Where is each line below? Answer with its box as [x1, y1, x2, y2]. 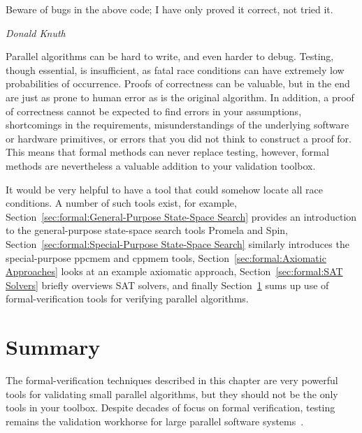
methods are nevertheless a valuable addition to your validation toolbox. [6, 158, 316, 173]
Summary [6, 332, 101, 361]
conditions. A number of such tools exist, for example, [6, 196, 237, 210]
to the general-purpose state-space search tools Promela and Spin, [6, 223, 288, 237]
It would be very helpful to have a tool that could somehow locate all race [6, 182, 323, 196]
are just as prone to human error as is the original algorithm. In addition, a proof [6, 89, 354, 104]
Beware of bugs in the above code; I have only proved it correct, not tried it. [6, 2, 333, 16]
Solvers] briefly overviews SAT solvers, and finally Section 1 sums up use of [6, 277, 329, 292]
